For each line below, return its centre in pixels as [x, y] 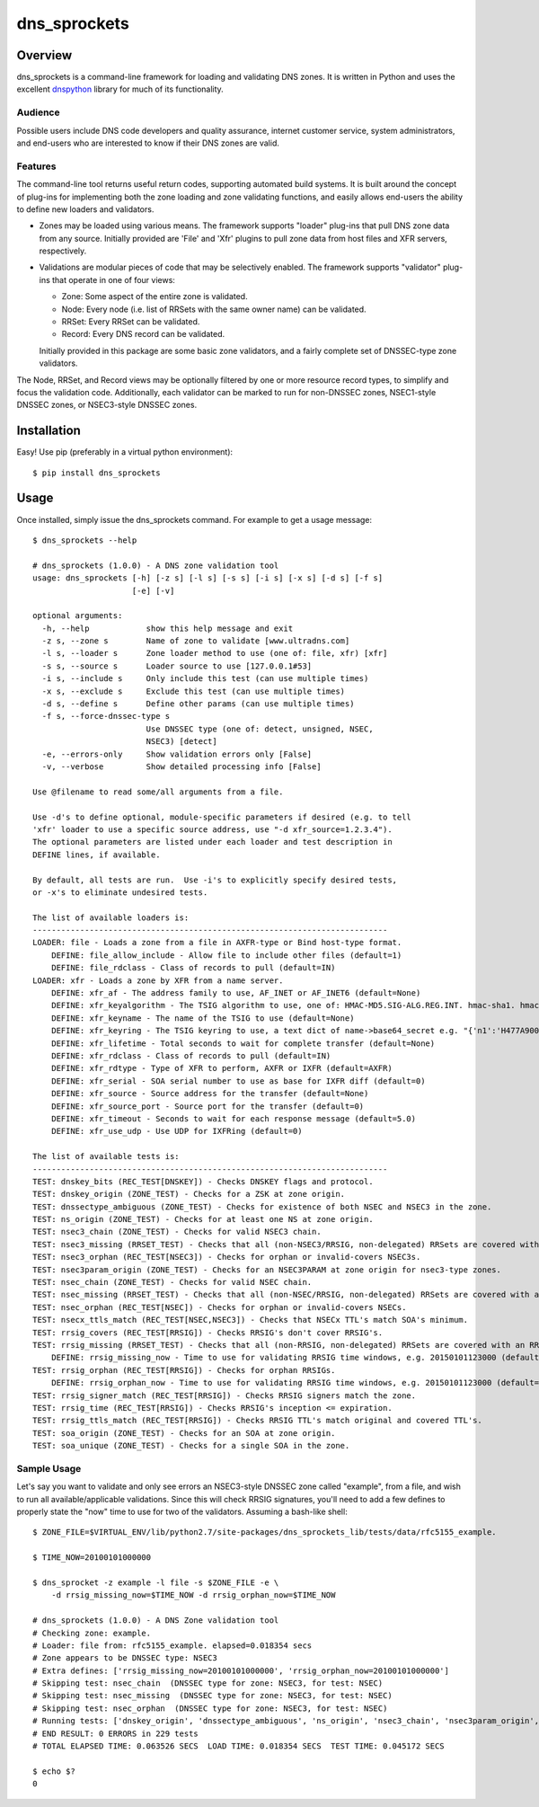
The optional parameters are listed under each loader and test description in [212, 842]
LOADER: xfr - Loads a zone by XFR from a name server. [158, 980]
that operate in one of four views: [113, 279]
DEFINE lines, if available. [97, 855]
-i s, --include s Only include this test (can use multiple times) [205, 679]
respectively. [63, 251]
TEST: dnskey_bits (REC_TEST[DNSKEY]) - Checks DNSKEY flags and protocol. [203, 1181]
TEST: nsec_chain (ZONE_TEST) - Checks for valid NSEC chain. [172, 1282]
